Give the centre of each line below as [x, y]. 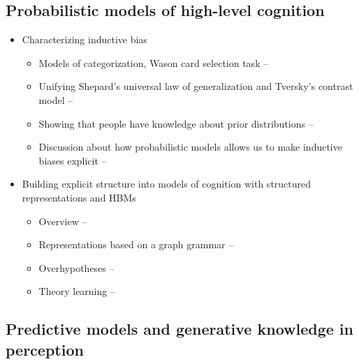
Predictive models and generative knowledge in [179, 329]
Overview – [63, 221]
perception [45, 349]
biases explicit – [73, 160]
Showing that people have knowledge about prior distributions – [176, 123]
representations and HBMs [79, 197]
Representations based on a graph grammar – [136, 244]
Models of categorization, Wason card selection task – [154, 62]
